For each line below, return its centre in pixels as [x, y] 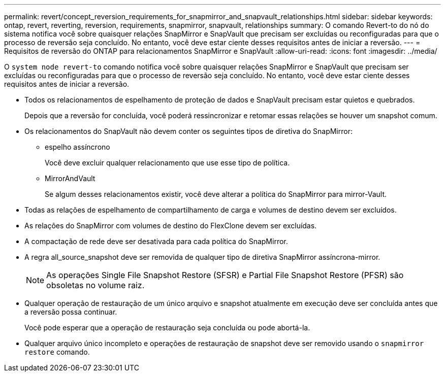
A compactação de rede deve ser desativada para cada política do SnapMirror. [156, 241]
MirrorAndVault [70, 178]
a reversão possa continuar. [71, 312]
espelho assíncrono [77, 147]
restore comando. [57, 352]
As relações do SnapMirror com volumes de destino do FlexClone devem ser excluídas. [171, 226]
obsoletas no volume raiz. [96, 285]
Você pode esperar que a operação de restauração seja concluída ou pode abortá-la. [167, 328]
